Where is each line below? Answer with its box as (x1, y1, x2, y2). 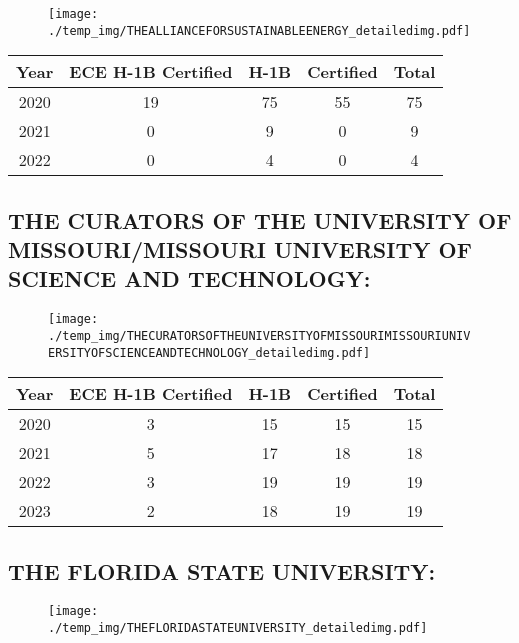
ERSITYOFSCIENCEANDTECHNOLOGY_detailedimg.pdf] (48, 345, 371, 360)
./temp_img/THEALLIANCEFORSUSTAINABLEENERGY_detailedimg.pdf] (48, 23, 471, 38)
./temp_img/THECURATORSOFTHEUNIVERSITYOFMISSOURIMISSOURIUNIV (48, 328, 471, 343)
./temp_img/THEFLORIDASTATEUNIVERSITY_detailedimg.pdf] (48, 621, 428, 636)
